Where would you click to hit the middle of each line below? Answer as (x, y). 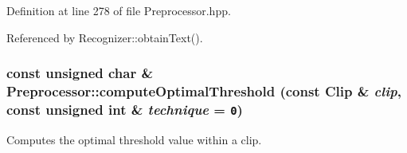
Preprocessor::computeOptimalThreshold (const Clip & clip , (204, 91)
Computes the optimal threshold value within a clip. (134, 139)
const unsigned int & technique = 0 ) (125, 109)
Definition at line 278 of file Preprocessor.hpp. (119, 10)
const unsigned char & (80, 73)
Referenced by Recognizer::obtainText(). (105, 37)
